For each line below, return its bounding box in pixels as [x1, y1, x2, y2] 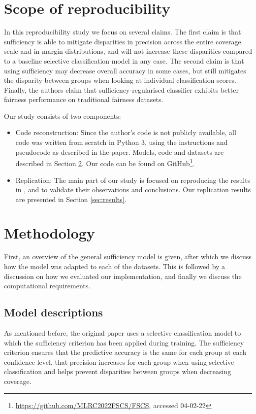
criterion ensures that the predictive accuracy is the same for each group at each [4, 347, 247, 357]
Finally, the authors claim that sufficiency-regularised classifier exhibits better [4, 84, 239, 95]
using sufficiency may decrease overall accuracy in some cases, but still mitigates [4, 65, 246, 75]
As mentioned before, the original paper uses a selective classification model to [4, 327, 241, 338]
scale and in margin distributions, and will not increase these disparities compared [4, 46, 252, 56]
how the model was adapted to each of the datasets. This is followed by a [4, 261, 225, 271]
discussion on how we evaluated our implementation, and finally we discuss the [4, 271, 242, 281]
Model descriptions [4, 305, 103, 320]
